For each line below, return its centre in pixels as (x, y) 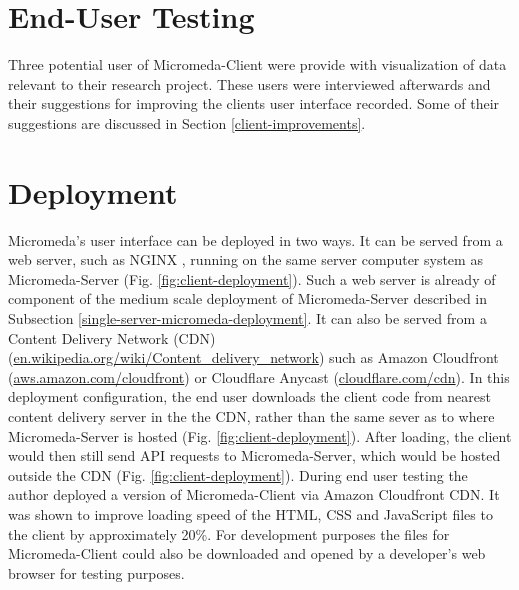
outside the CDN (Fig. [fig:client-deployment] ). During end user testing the (238, 474)
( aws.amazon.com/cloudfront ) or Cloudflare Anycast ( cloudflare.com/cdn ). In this (259, 376)
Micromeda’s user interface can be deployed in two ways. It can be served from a (255, 239)
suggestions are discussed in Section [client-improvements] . (187, 122)
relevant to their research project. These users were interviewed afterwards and (249, 83)
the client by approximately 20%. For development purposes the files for (229, 533)
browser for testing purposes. (96, 572)
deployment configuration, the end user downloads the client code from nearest (249, 396)
